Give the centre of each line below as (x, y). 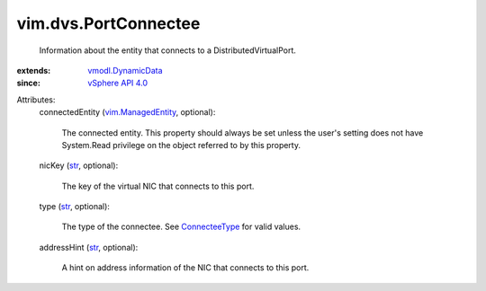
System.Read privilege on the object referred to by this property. (181, 145)
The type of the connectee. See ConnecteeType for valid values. (181, 227)
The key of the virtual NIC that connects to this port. (158, 186)
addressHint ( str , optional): (89, 247)
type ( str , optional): (74, 207)
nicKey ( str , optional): (79, 165)
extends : (34, 70)
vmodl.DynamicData (125, 70)
